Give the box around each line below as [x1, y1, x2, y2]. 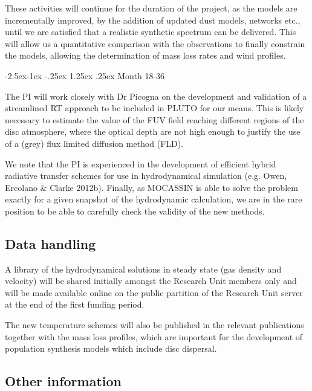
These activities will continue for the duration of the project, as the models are [5, 2, 297, 14]
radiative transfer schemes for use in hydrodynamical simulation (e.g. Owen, [5, 169, 287, 182]
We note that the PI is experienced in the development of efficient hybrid [5, 157, 276, 170]
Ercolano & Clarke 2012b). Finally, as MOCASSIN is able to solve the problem [5, 181, 298, 193]
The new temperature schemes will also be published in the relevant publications [5, 318, 304, 331]
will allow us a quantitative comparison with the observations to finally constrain [5, 37, 305, 50]
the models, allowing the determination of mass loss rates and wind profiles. [5, 49, 286, 62]
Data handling [5, 234, 96, 253]
